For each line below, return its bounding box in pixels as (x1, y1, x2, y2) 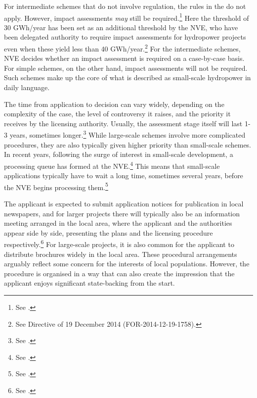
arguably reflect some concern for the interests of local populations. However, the (4, 258, 250, 269)
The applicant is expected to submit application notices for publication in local (4, 198, 244, 208)
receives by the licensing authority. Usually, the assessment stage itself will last (4, 118, 243, 128)
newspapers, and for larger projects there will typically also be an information (4, 208, 240, 218)
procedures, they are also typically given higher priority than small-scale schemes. (4, 139, 252, 149)
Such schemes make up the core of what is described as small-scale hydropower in (4, 72, 251, 83)
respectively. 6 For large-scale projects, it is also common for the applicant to (4, 238, 234, 249)
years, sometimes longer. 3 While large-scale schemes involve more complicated (9, 128, 246, 140)
